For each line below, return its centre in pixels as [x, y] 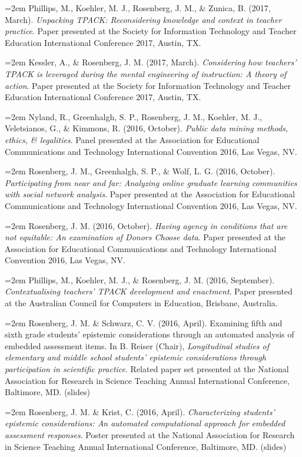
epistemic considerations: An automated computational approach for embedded [145, 423]
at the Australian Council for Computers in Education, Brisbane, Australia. [141, 303]
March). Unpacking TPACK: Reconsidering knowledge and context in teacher [143, 19]
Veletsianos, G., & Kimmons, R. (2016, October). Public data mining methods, [147, 128]
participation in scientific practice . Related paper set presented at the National [147, 369]
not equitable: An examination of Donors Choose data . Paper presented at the [145, 237]
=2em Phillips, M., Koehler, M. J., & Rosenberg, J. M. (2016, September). [140, 279]
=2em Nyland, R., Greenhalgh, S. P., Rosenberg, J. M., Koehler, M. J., [134, 116]
